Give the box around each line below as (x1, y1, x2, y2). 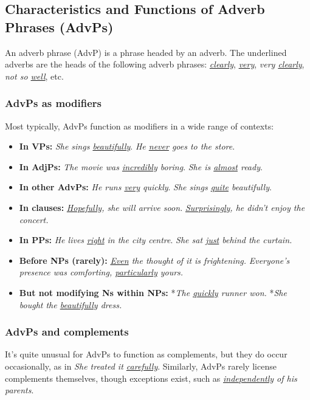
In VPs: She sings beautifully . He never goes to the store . (19, 140, 235, 153)
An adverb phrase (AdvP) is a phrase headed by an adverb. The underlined (5, 46, 287, 58)
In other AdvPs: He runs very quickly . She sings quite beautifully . (19, 181, 272, 193)
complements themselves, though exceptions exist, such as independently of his (5, 371, 297, 384)
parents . (5, 384, 34, 396)
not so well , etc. (5, 69, 64, 82)
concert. (19, 213, 49, 226)
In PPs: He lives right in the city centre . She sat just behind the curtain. (19, 233, 292, 246)
